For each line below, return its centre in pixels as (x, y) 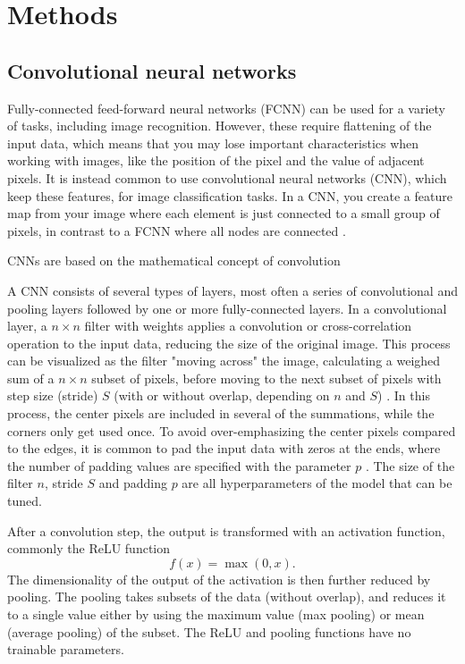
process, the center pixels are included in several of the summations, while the (221, 413)
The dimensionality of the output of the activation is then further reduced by (219, 579)
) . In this (404, 395)
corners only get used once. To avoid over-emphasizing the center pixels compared (232, 430)
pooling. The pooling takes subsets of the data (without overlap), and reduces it (227, 597)
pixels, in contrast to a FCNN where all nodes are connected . (177, 230)
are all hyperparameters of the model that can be (317, 483)
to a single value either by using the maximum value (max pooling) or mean (216, 614)
